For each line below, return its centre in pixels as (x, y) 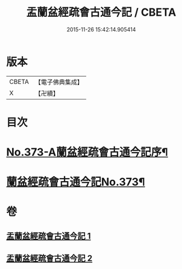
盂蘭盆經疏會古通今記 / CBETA (101, 12)
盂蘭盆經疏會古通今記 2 (49, 258)
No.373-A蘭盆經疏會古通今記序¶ (87, 152)
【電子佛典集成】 (59, 82)
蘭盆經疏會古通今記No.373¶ (76, 182)
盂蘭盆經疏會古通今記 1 (49, 236)
